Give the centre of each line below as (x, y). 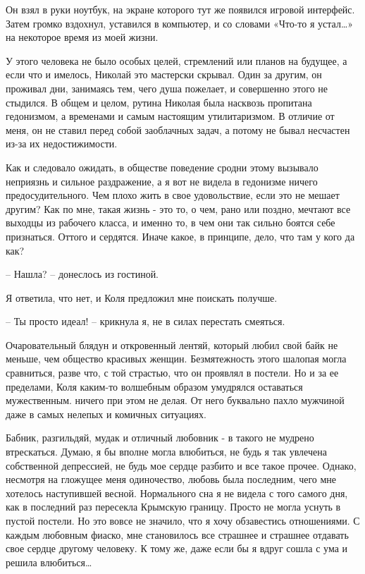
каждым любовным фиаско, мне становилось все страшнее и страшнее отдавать (177, 534)
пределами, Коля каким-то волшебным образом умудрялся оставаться (154, 386)
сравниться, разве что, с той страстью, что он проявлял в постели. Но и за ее (172, 373)
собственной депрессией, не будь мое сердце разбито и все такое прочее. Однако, (181, 465)
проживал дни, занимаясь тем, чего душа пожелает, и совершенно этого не (167, 88)
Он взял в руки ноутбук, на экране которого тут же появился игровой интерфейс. (180, 9)
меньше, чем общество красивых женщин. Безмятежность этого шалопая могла (176, 359)
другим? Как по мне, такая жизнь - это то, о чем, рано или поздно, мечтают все (178, 208)
